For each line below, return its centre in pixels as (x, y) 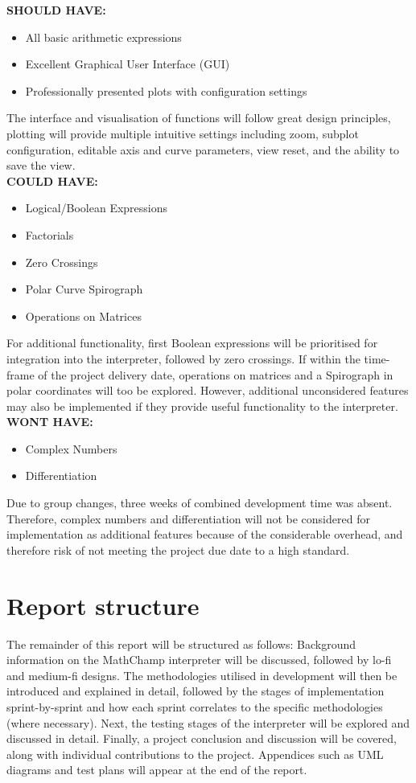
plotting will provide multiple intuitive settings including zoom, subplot (183, 133)
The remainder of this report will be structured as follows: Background (181, 644)
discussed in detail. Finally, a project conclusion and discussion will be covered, (202, 738)
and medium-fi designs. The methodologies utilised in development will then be (202, 675)
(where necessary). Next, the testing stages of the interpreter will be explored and (208, 722)
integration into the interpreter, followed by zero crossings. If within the (183, 358)
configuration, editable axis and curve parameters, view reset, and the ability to (203, 149)
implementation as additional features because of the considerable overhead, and (205, 534)
